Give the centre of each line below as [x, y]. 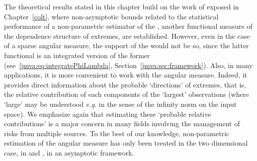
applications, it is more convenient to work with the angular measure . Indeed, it [126, 75]
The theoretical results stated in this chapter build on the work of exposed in [122, 6]
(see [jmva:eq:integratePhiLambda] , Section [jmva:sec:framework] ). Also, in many [128, 65]
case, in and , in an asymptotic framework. [69, 152]
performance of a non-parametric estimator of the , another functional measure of [128, 26]
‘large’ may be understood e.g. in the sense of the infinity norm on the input [121, 104]
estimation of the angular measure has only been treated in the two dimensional [126, 143]
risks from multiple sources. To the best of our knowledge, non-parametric [117, 133]
